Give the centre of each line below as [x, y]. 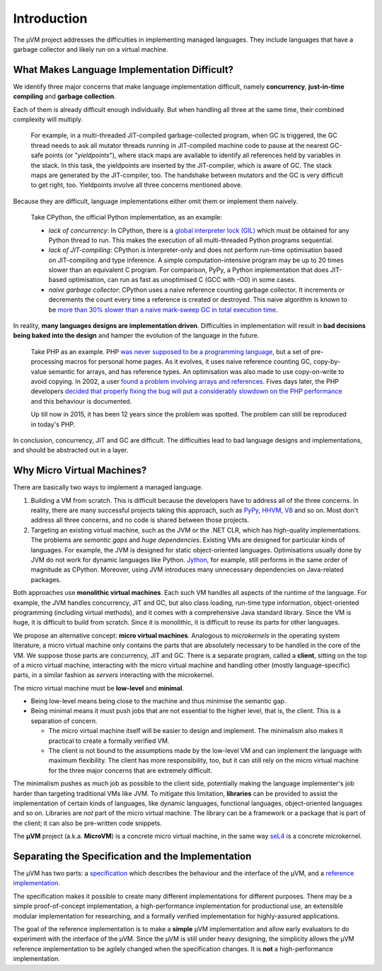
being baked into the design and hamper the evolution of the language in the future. [136, 336]
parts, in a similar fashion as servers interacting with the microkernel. [114, 675]
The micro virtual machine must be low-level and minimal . [98, 688]
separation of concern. [64, 721]
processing [47, 362]
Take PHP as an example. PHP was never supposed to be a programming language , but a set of [170, 351]
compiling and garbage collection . [64, 96]
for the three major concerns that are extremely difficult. [130, 770]
